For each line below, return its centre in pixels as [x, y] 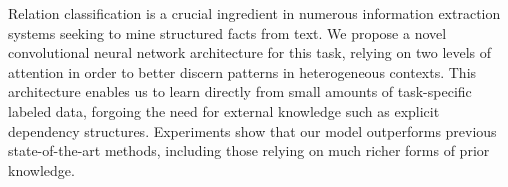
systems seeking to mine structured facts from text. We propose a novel [227, 32]
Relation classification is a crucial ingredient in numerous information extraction [254, 13]
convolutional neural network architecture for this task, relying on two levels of [250, 52]
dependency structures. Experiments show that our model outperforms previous [252, 130]
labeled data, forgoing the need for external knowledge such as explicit [224, 110]
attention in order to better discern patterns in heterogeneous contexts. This [242, 71]
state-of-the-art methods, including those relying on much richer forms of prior [249, 150]
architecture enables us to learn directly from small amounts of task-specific [240, 91]
